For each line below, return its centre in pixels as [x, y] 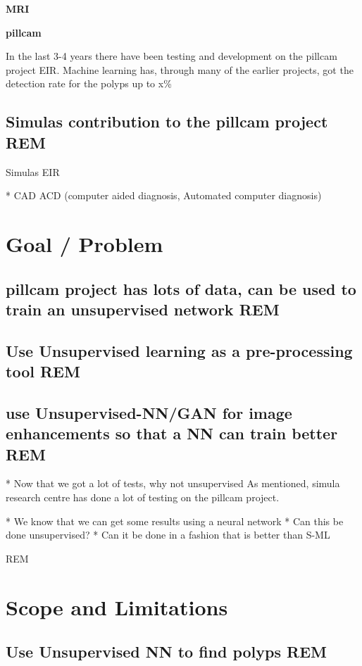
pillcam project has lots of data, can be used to [181, 288]
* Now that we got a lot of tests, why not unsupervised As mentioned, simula [173, 483]
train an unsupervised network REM [143, 309]
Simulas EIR [33, 171]
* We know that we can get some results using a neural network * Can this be [175, 521]
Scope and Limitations [117, 607]
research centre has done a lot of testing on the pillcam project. [143, 497]
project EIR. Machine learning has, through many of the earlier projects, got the [180, 69]
